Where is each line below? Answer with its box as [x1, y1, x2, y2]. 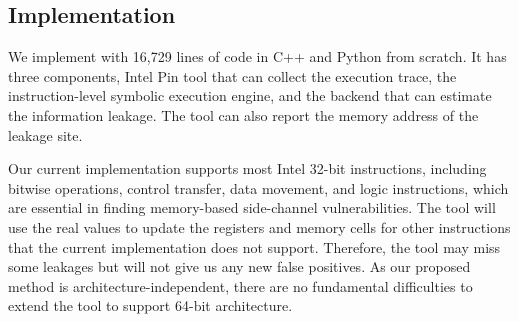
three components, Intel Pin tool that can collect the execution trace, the [8, 65, 457, 86]
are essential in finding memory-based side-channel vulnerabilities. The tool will [8, 197, 496, 218]
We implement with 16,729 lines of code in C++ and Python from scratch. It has [8, 46, 507, 67]
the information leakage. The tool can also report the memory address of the [8, 104, 479, 125]
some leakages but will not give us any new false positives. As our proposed [8, 256, 471, 277]
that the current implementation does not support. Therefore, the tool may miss [8, 236, 501, 257]
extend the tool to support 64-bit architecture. [8, 295, 293, 316]
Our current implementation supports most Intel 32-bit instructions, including [8, 158, 487, 179]
